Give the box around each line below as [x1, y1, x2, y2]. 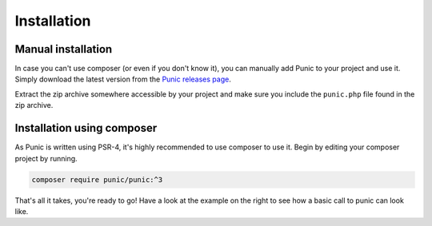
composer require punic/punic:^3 [31, 175, 163, 184]
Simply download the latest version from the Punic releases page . [14, 74, 231, 84]
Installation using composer [14, 121, 158, 135]
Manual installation [14, 42, 113, 56]
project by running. [14, 153, 78, 163]
